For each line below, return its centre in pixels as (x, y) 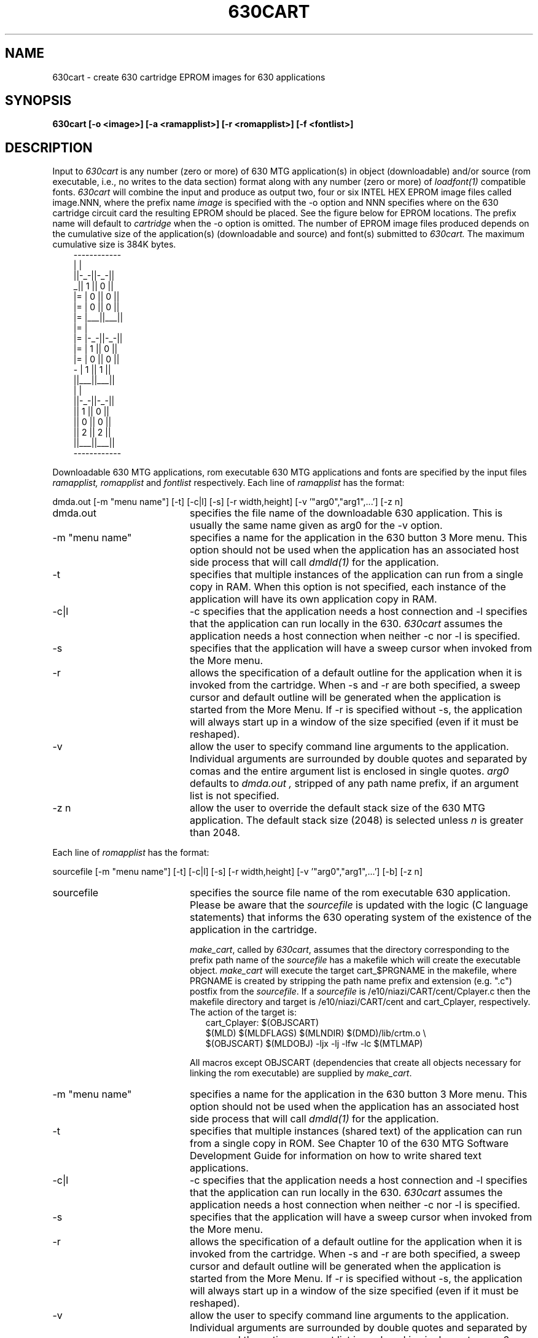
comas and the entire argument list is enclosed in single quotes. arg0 (349, 771)
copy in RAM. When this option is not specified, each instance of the (348, 587)
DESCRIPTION (49, 147)
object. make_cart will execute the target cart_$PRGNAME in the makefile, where (353, 971)
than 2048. (215, 833)
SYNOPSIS (38, 101)
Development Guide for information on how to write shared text (335, 1156)
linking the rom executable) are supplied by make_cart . (301, 1073)
